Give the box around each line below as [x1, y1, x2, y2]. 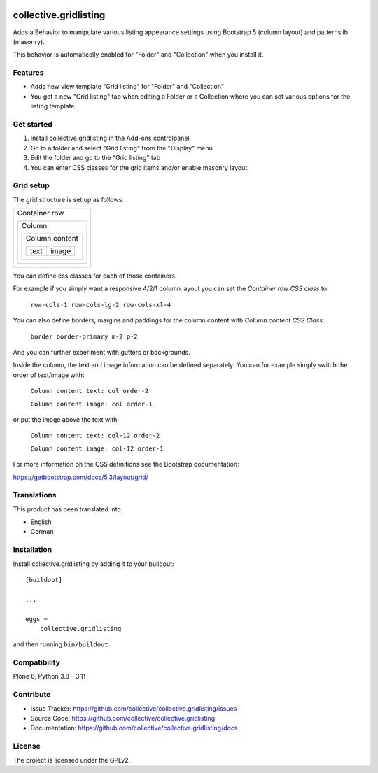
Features [13, 68, 44, 78]
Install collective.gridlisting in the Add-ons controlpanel [30, 134, 190, 143]
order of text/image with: [13, 371, 85, 379]
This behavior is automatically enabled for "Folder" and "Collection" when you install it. [13, 50, 264, 59]
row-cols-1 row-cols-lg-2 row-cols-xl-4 [30, 301, 171, 309]
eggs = [25, 615, 48, 623]
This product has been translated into [13, 504, 122, 513]
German [30, 527, 54, 536]
